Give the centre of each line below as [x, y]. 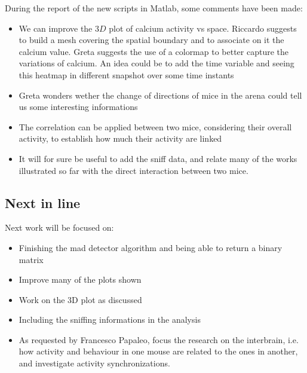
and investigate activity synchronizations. [94, 363]
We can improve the [56, 28]
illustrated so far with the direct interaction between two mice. [133, 170]
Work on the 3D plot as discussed [80, 299]
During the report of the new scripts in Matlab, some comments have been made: [154, 8]
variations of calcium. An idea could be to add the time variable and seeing [156, 63]
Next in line [43, 202]
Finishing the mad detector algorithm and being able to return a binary [151, 247]
